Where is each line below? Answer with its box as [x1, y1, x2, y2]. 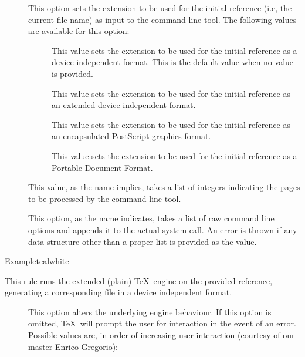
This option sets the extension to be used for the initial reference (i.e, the [28, 2, 292, 14]
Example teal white [5, 255, 69, 267]
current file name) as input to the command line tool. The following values [28, 13, 297, 25]
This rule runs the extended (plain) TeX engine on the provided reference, [5, 274, 273, 287]
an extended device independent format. [52, 99, 196, 111]
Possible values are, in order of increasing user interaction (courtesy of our [28, 329, 295, 341]
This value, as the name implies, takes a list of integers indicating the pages [28, 181, 300, 193]
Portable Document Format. [52, 161, 153, 173]
